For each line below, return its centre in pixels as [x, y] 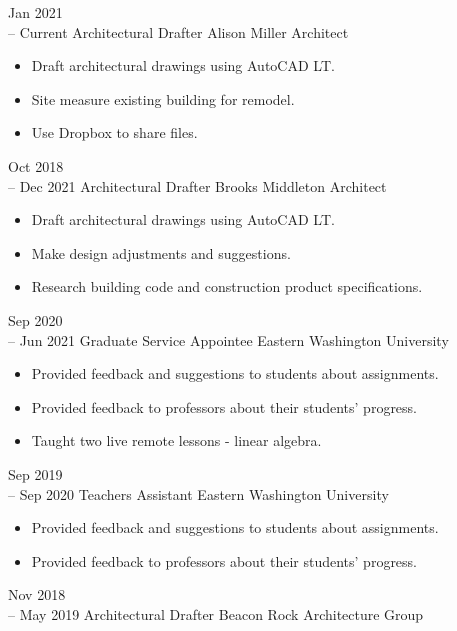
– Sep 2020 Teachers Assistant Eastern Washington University [198, 493]
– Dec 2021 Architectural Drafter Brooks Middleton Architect [197, 185]
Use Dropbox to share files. [114, 132]
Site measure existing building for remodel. [163, 98]
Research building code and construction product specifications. [227, 286]
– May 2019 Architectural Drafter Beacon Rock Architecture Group [216, 613]
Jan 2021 [35, 12]
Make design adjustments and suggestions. [161, 252]
